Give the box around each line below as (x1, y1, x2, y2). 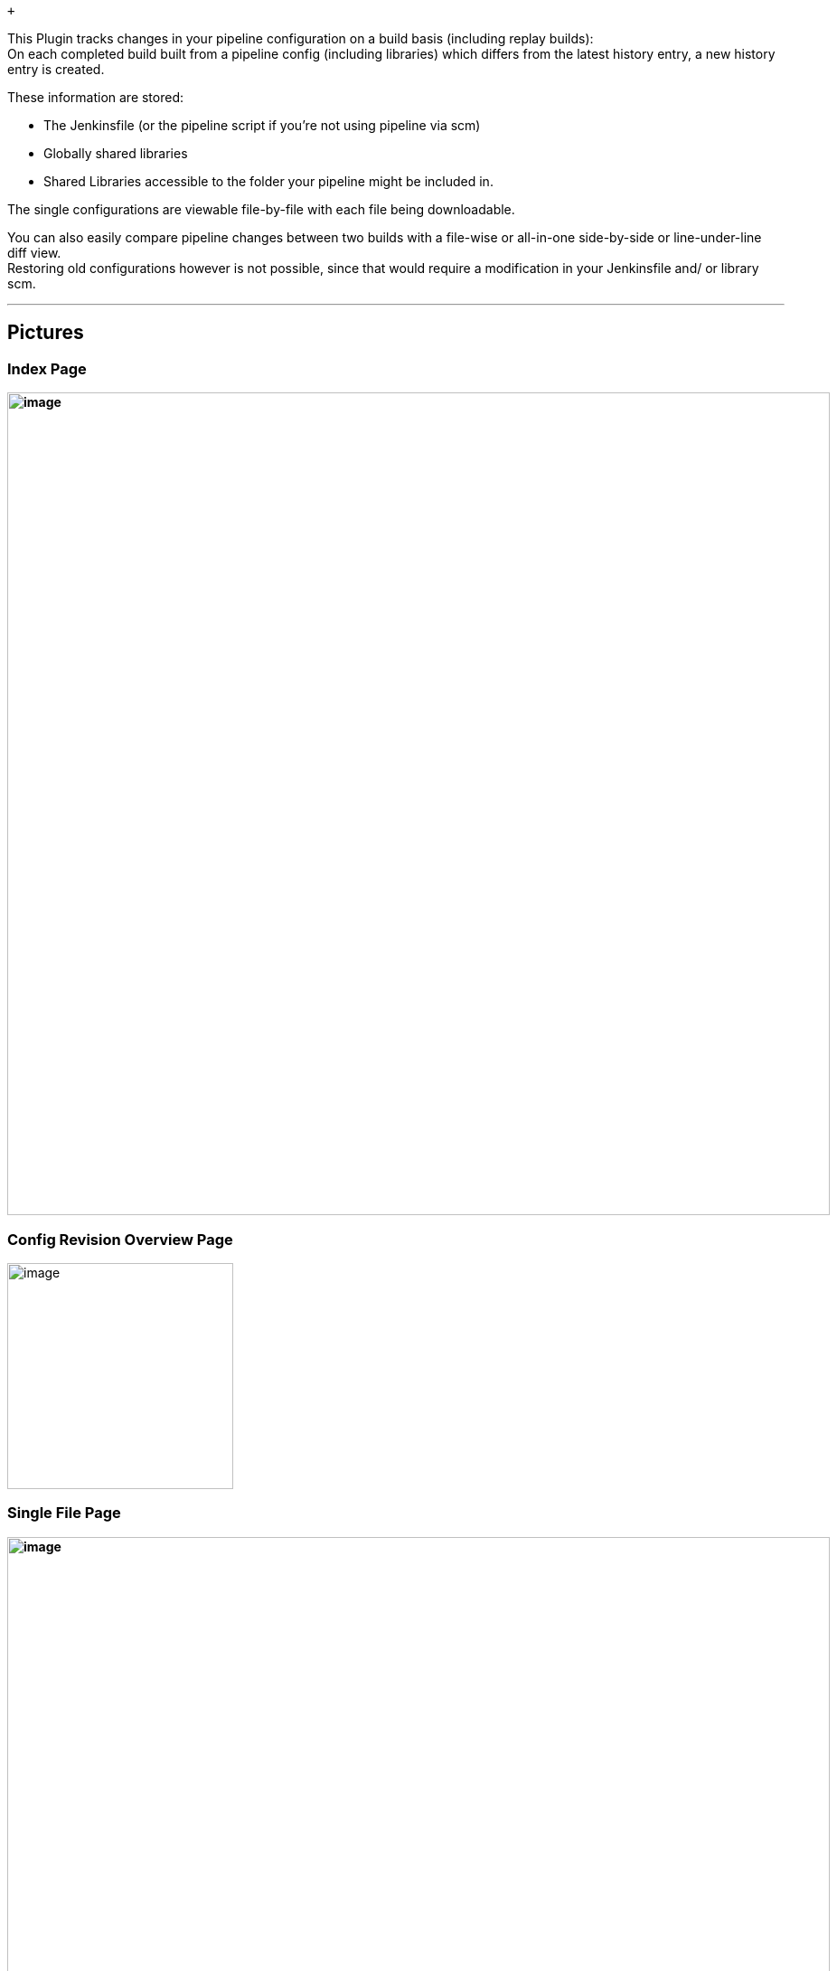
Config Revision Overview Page (7, 1230, 233, 1249)
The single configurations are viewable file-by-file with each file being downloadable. (7, 202, 515, 217)
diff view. (7, 245, 61, 260)
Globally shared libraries (43, 146, 188, 161)
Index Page (7, 359, 87, 378)
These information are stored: (7, 90, 184, 105)
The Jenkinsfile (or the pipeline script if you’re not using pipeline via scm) (43, 118, 481, 133)
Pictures (7, 321, 84, 344)
